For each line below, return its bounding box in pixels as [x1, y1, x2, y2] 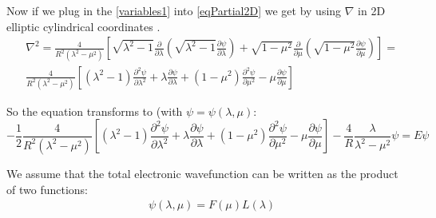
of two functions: [6, 180, 88, 197]
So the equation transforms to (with [6, 102, 183, 119]
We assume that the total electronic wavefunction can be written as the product [6, 164, 398, 181]
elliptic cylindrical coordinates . [6, 18, 161, 34]
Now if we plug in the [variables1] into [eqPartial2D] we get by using [6, 2, 342, 18]
